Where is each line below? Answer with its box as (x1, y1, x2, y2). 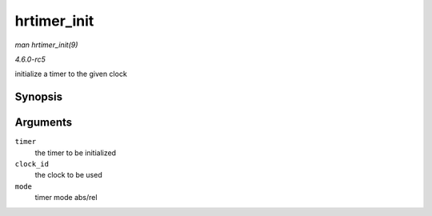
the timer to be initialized (34, 148, 116, 158)
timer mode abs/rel (34, 193, 98, 202)
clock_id (14, 160, 50, 169)
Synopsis (14, 90, 63, 104)
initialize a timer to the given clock (14, 69, 127, 79)
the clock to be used (34, 170, 103, 180)
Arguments (14, 116, 73, 130)
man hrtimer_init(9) (14, 40, 78, 50)
